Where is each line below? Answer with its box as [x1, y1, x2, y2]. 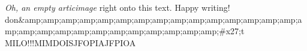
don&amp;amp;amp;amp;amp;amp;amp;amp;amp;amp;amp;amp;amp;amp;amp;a [5, 13, 302, 25]
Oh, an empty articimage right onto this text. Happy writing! [5, 1, 230, 13]
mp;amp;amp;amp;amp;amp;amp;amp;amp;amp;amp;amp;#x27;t [5, 25, 245, 37]
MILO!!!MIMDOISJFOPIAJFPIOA [5, 36, 136, 49]
